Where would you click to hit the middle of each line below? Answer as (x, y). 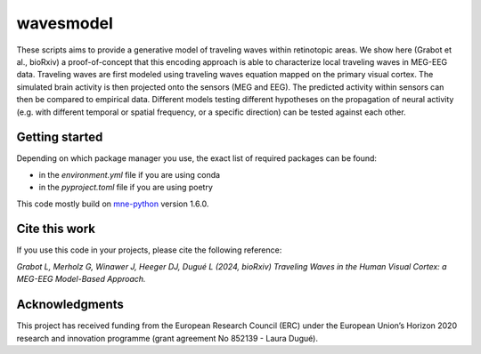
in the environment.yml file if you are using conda (130, 174)
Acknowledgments (70, 305)
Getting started (60, 137)
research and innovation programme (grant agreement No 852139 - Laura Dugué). (167, 338)
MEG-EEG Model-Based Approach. (81, 279)
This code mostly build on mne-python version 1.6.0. (113, 204)
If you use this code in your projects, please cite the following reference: (149, 250)
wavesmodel (65, 23)
